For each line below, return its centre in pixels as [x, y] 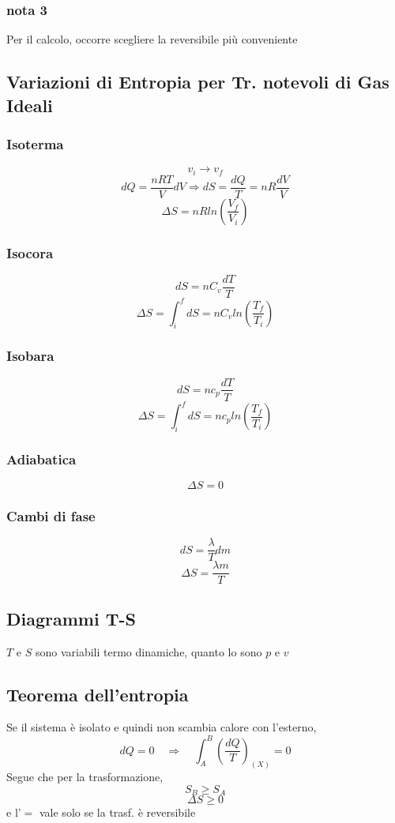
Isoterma [35, 143]
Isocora [30, 252]
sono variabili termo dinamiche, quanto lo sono [149, 651]
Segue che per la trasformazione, [85, 777]
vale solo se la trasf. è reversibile [117, 812]
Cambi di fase [51, 516]
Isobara [30, 356]
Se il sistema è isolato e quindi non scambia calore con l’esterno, [162, 727]
